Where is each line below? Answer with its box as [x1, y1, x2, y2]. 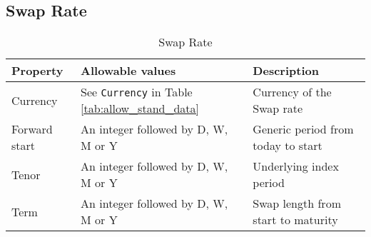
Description [253, 62, 319, 79]
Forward [11, 121, 53, 138]
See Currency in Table [81, 84, 193, 101]
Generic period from [253, 121, 354, 138]
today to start [253, 137, 322, 154]
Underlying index [253, 158, 339, 175]
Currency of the [253, 84, 332, 101]
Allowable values [81, 62, 176, 79]
